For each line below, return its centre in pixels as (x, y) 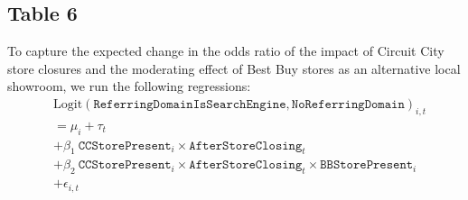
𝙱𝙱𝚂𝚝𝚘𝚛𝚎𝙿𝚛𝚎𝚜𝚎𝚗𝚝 (367, 165)
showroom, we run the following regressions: (129, 86)
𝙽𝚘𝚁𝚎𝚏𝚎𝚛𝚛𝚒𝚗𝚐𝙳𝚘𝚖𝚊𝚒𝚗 (348, 105)
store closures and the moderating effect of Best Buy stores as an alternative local (234, 68)
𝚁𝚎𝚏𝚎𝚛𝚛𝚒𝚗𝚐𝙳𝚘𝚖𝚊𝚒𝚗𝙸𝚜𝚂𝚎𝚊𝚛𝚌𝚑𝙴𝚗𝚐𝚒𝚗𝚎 (190, 105)
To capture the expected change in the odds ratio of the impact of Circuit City (226, 51)
